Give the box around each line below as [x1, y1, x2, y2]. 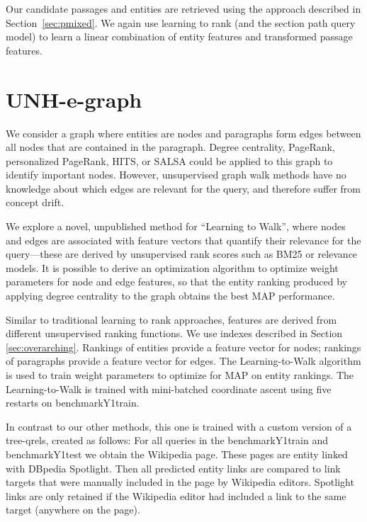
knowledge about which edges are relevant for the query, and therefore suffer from [6, 181, 361, 195]
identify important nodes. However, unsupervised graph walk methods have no [6, 167, 346, 182]
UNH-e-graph [6, 84, 142, 113]
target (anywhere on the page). [6, 502, 140, 517]
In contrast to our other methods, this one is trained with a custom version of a [6, 419, 352, 433]
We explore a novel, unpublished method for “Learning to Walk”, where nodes [6, 219, 346, 234]
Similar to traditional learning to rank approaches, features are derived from [6, 312, 337, 327]
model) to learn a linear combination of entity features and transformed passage [6, 29, 353, 44]
